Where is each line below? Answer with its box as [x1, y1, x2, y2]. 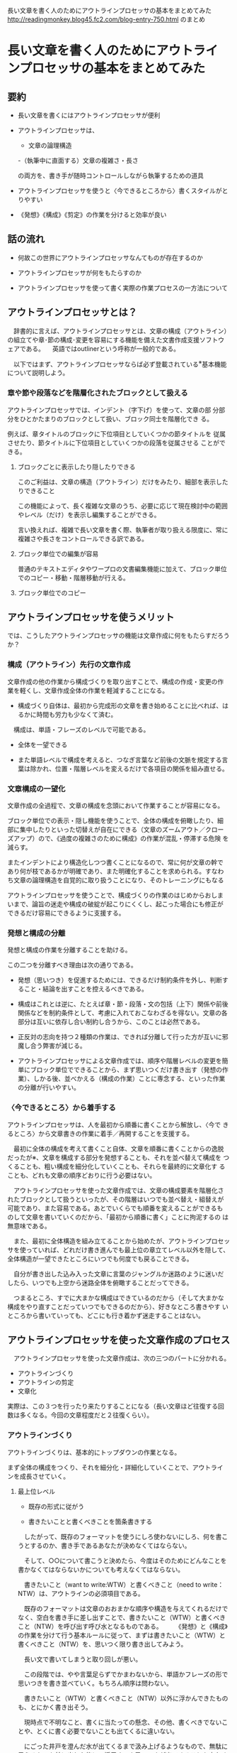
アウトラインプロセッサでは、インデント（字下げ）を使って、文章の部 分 [7, 406, 219, 414]
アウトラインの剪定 [17, 1378, 74, 1386]
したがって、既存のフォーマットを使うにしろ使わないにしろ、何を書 [23, 1532, 222, 1541]
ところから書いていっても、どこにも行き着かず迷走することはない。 [7, 1311, 205, 1320]
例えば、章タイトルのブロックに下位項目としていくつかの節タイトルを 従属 [7, 429, 226, 438]
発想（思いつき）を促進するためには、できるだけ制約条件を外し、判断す [17, 976, 229, 984]
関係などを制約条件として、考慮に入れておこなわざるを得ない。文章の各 [17, 1009, 228, 1017]
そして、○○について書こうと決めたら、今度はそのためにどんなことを [23, 1556, 227, 1565]
